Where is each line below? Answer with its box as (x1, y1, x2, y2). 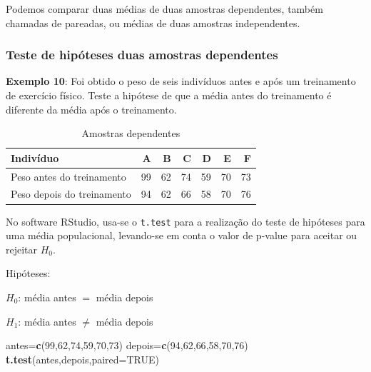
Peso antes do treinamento (11, 169, 126, 184)
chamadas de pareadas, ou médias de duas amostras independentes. (6, 15, 300, 30)
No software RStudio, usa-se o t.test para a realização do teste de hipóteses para (6, 213, 365, 228)
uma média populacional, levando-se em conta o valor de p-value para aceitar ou (6, 228, 357, 243)
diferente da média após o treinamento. (6, 101, 177, 116)
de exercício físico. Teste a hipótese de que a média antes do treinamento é (6, 88, 332, 102)
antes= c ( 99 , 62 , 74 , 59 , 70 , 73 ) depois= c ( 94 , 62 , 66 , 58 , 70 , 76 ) (6, 338, 248, 353)
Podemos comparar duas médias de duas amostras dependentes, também (6, 1, 323, 16)
